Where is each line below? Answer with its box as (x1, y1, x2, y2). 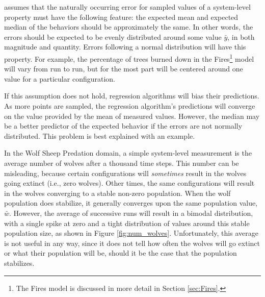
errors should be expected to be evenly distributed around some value (4, 31, 222, 42)
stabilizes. (4, 257, 35, 268)
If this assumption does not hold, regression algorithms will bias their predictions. (4, 90, 259, 101)
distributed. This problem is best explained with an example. (4, 130, 195, 141)
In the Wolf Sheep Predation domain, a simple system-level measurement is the (4, 147, 252, 158)
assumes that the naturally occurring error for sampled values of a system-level (4, 2, 251, 12)
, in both (227, 31, 255, 42)
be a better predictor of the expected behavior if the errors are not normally (4, 120, 243, 131)
